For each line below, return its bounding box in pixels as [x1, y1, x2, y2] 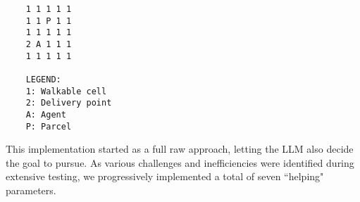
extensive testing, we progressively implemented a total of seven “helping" [6, 169, 324, 184]
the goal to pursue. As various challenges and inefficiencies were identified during [6, 155, 354, 170]
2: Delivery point [25, 98, 112, 108]
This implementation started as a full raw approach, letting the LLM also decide [6, 141, 354, 156]
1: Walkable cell [25, 86, 107, 96]
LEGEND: [25, 74, 61, 84]
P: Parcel [25, 121, 72, 132]
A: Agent [25, 109, 66, 120]
